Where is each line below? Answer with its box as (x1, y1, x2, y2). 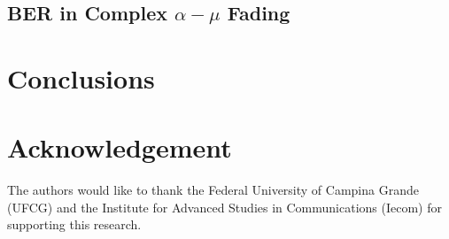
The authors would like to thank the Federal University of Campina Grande (7, 181, 419, 199)
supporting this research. (7, 215, 142, 234)
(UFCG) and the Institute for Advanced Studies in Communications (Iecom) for (7, 197, 442, 216)
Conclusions (7, 59, 155, 96)
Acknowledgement (7, 129, 232, 166)
